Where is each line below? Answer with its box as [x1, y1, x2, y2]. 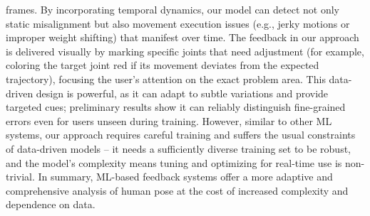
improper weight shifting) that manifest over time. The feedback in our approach [6, 30, 359, 45]
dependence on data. [6, 197, 96, 212]
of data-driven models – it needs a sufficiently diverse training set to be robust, [6, 141, 351, 156]
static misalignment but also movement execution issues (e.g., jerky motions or [6, 16, 350, 31]
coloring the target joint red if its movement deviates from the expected [6, 58, 319, 72]
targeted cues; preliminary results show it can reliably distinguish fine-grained [6, 99, 346, 114]
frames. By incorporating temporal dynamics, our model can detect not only [6, 2, 340, 16]
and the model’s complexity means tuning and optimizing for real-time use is [6, 155, 342, 170]
